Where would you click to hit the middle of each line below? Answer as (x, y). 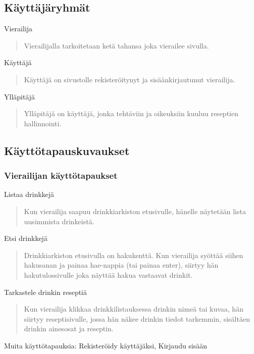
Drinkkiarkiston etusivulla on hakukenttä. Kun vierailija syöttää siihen (134, 255)
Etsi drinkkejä (26, 238)
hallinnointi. (43, 123)
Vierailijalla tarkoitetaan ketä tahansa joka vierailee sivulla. (116, 45)
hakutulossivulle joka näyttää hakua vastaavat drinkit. (108, 274)
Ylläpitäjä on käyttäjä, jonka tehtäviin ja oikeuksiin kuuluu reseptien (131, 113)
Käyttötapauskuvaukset (67, 150)
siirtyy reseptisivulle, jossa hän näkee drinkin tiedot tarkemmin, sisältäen (137, 318)
